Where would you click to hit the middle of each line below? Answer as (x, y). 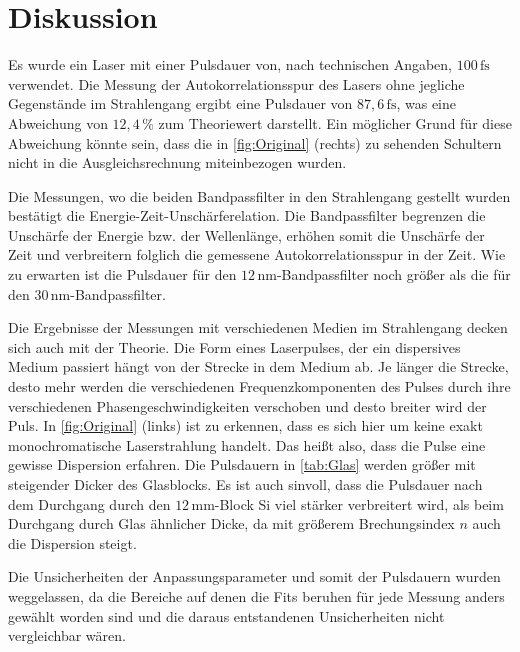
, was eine (426, 103)
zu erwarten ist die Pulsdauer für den (122, 274)
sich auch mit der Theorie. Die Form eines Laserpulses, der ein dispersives (234, 346)
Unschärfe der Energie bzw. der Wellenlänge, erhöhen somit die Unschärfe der (246, 234)
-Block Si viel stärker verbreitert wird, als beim (359, 503)
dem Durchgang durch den (89, 503)
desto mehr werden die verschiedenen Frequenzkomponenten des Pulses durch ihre (259, 386)
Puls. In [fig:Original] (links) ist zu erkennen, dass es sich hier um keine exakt (245, 425)
